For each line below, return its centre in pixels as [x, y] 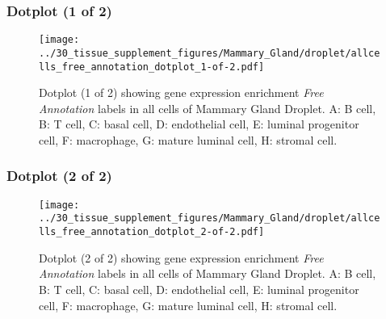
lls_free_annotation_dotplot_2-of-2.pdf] [152, 232]
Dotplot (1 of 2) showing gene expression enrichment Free [181, 92]
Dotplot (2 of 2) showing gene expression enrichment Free [181, 257]
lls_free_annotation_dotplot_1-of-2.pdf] [152, 67]
